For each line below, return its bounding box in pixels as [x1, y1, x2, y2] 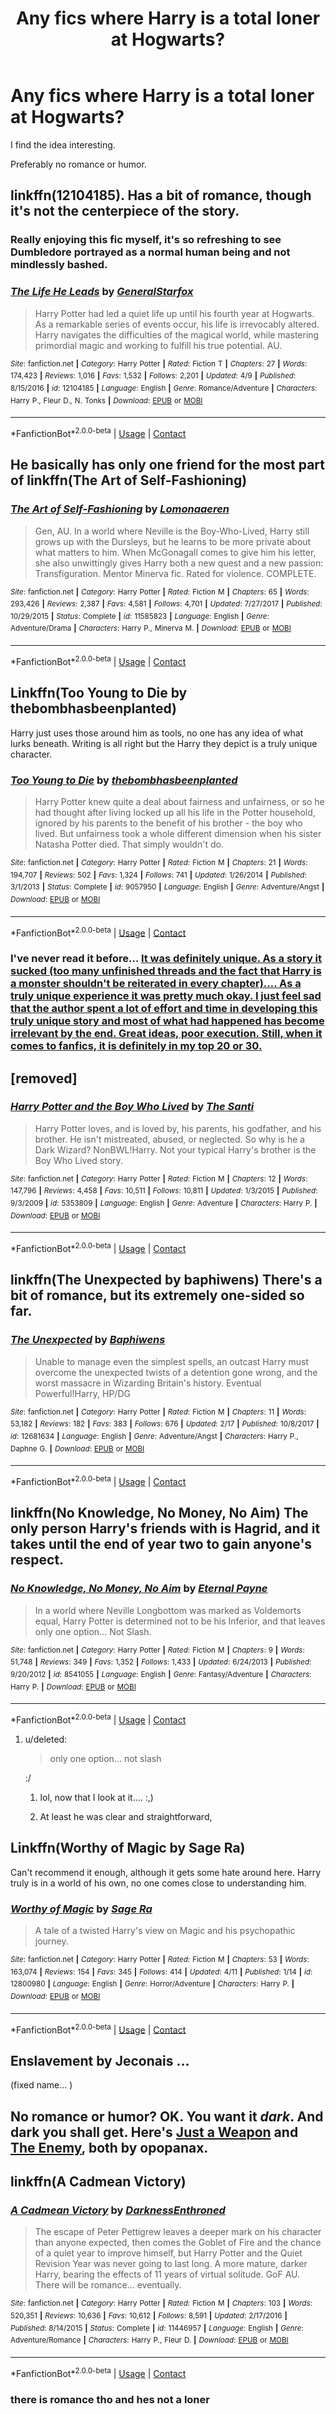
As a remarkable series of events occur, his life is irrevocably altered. [34, 318, 320, 330]
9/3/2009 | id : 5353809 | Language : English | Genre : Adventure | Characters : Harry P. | [10, 1198, 318, 1209]
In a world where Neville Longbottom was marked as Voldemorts [34, 1604, 302, 1616]
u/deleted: [24, 1733, 68, 1746]
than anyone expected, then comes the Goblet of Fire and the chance [34, 2237, 322, 2249]
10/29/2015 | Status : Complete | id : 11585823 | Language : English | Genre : [10, 611, 270, 621]
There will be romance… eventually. [34, 2279, 182, 2291]
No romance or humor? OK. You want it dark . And [10, 2108, 324, 2125]
